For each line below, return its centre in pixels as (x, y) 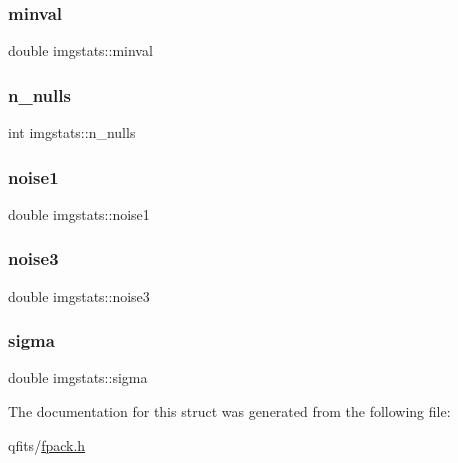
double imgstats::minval (80, 50)
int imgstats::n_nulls (72, 132)
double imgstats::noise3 (79, 295)
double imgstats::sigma (78, 377)
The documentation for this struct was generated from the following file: (229, 411)
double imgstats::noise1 (79, 213)
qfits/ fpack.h (47, 444)
